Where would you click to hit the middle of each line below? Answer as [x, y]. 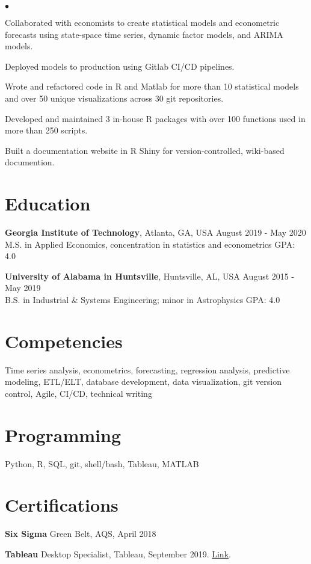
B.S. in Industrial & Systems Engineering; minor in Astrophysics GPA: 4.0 [143, 300]
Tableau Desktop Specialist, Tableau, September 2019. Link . [118, 553]
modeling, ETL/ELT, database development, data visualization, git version [143, 382]
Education [48, 204]
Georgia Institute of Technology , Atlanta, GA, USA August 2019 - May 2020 [155, 232]
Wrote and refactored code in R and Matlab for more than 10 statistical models [152, 86]
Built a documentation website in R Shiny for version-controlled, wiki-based [145, 150]
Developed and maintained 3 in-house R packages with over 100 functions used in [155, 118]
